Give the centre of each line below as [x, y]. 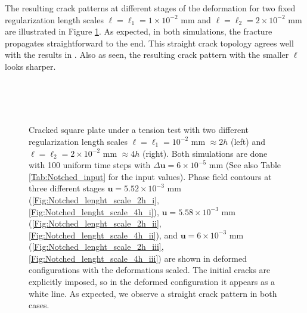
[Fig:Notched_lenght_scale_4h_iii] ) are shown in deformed [138, 258]
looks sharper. [30, 66]
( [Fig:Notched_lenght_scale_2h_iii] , [96, 247]
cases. [39, 305]
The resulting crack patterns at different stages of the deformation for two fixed [150, 8]
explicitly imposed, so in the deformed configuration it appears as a [152, 282]
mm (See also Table [245, 165]
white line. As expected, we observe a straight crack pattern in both [153, 293]
